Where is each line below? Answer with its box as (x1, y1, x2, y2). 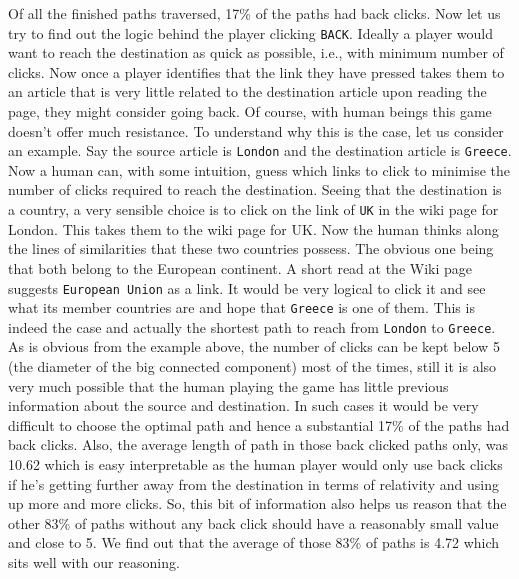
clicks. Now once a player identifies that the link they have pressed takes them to (8, 61, 505, 82)
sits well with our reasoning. (8, 552, 180, 572)
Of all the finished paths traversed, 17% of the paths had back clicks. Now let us (8, 3, 501, 23)
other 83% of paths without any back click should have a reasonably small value (8, 512, 499, 533)
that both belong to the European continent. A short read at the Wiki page (8, 257, 472, 278)
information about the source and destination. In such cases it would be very (8, 395, 479, 416)
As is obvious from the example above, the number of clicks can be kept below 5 (8, 336, 500, 357)
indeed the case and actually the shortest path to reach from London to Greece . (8, 316, 496, 337)
